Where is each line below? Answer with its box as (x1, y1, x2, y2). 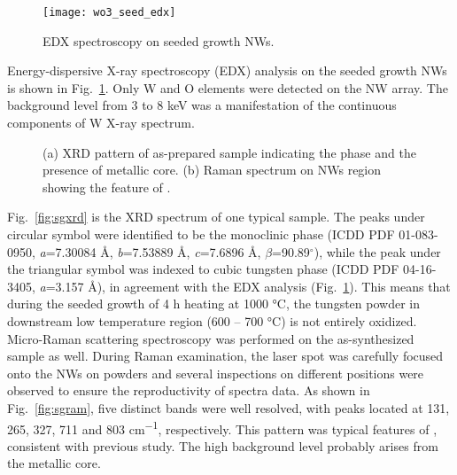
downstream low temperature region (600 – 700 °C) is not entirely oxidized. (7, 311, 417, 330)
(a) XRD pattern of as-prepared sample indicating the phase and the (43, 143, 416, 161)
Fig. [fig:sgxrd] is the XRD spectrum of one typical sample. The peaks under (7, 207, 425, 226)
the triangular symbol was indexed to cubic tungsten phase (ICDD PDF (7, 260, 399, 278)
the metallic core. (7, 454, 101, 472)
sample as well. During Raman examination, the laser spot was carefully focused (7, 347, 444, 365)
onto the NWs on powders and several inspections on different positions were (7, 363, 424, 382)
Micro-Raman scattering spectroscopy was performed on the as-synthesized (7, 329, 414, 347)
